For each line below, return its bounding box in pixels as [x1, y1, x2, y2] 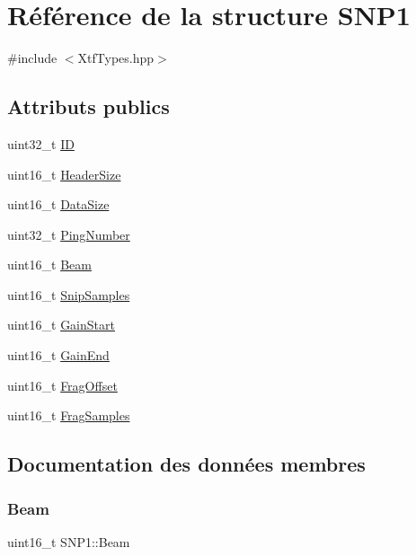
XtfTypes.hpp [77, 49, 155, 67]
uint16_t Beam [7, 255, 92, 274]
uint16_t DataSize [7, 195, 110, 214]
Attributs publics [7, 93, 170, 120]
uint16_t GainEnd [7, 346, 110, 365]
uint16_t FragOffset [7, 375, 118, 394]
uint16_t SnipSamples [7, 285, 130, 304]
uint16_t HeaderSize [7, 164, 121, 183]
